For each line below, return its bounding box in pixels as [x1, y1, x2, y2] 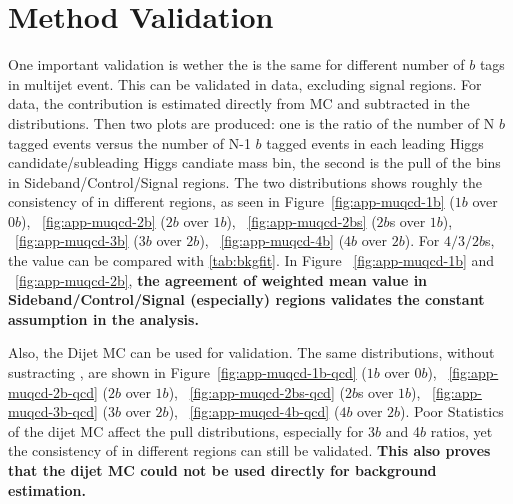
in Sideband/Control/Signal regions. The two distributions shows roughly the [8, 171, 482, 192]
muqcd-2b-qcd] [8, 381, 98, 402]
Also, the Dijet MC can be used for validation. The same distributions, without [8, 342, 495, 363]
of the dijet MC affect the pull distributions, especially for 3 [8, 420, 376, 441]
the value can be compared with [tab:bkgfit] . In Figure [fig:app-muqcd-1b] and [8, 250, 495, 271]
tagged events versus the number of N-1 [8, 132, 251, 153]
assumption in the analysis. [8, 308, 199, 329]
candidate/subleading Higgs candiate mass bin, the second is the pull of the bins [8, 152, 501, 173]
